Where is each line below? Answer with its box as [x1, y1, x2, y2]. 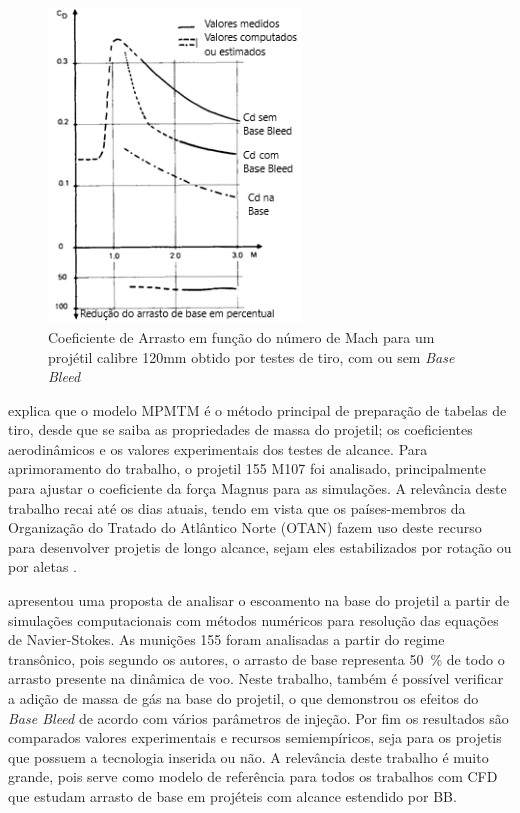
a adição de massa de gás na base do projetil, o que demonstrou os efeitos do [8, 688, 479, 709]
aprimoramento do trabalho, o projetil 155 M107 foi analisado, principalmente [8, 458, 486, 479]
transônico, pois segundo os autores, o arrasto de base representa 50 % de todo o [8, 648, 505, 669]
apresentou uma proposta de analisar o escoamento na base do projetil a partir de [8, 590, 510, 611]
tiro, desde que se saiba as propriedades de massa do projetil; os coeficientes [8, 419, 473, 440]
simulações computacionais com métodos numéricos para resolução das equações [8, 609, 499, 630]
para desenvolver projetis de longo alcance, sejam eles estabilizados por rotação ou [8, 536, 512, 557]
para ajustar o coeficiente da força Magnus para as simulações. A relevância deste [8, 478, 507, 499]
